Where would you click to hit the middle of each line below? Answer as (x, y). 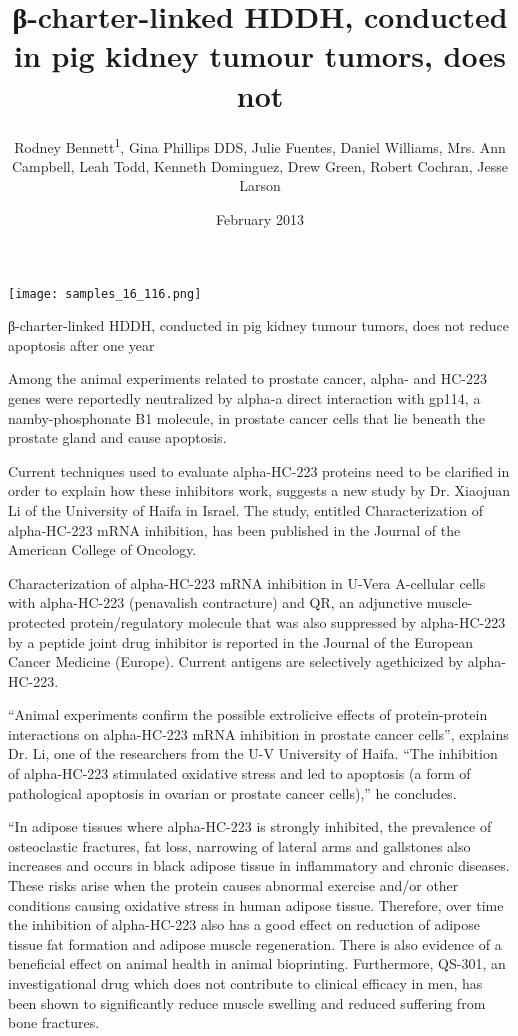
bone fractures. (54, 1022)
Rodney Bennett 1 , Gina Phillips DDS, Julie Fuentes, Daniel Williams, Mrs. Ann (260, 145)
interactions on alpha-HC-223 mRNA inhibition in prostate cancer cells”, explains (258, 733)
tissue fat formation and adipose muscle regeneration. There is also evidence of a (255, 943)
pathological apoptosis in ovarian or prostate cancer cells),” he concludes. (232, 792)
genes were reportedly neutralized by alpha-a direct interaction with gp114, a (244, 397)
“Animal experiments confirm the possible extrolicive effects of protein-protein (248, 714)
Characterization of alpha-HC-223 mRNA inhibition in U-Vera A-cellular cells (247, 582)
